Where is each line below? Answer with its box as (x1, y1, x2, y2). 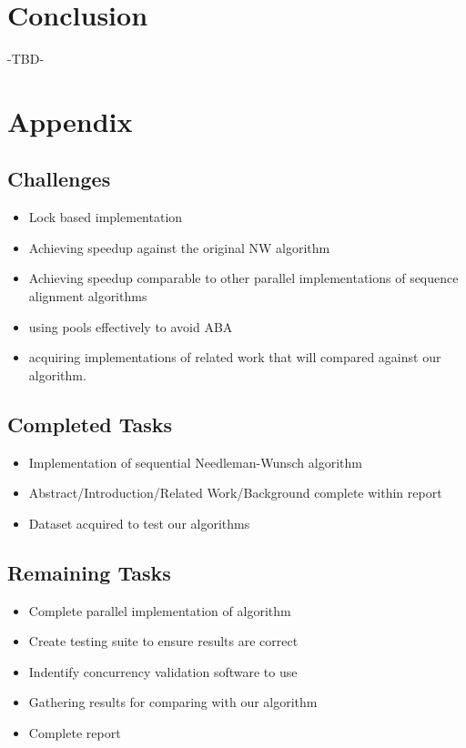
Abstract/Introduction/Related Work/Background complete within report (28, 483, 442, 502)
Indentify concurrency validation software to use (28, 662, 298, 681)
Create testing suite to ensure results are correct (28, 632, 299, 651)
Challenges (7, 165, 111, 193)
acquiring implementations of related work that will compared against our (28, 348, 441, 367)
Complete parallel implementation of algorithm (28, 601, 291, 620)
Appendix (7, 102, 133, 139)
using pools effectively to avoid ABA (28, 317, 233, 336)
